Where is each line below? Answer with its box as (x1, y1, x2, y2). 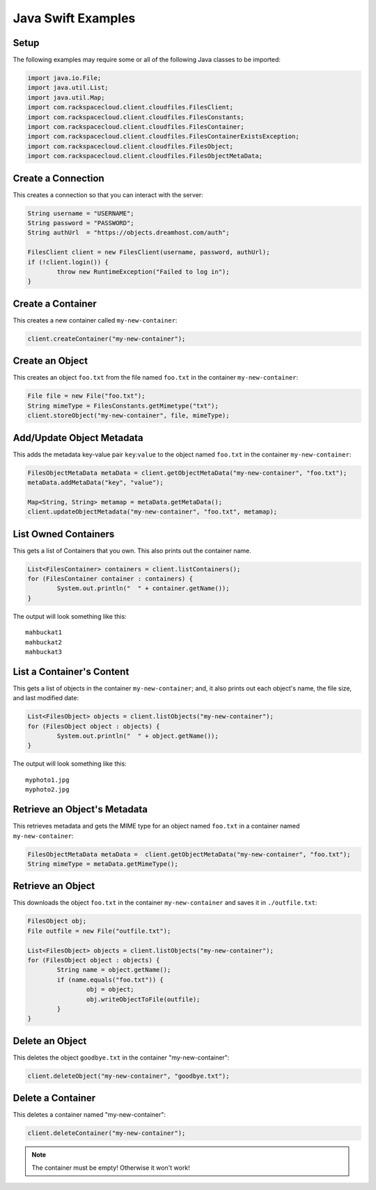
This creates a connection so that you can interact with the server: (13, 190, 203, 199)
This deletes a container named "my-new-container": (13, 1111, 166, 1119)
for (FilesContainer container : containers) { (27, 575, 193, 583)
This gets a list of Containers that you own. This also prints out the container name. (13, 546, 252, 555)
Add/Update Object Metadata (13, 432, 143, 444)
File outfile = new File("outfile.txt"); (27, 927, 171, 935)
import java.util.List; (27, 84, 109, 92)
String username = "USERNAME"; (27, 209, 135, 217)
